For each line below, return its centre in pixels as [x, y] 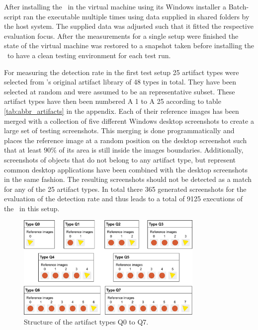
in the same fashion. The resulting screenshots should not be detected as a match [128, 179]
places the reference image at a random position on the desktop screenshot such [126, 140]
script [13, 16]
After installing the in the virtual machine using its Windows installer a [115, 6]
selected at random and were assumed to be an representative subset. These [120, 91]
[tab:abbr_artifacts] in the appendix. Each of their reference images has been [122, 111]
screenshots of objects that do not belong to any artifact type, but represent [120, 159]
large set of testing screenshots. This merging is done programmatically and [119, 130]
